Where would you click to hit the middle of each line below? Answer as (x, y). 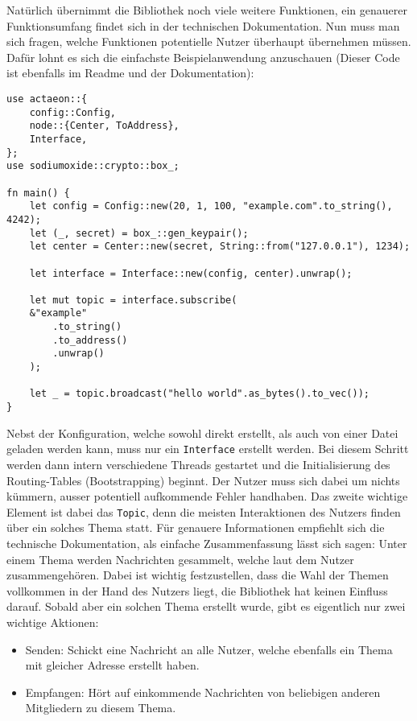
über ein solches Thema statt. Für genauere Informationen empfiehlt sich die (196, 527)
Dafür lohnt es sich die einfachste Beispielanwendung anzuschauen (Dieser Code (203, 57)
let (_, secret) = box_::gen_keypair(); (139, 233)
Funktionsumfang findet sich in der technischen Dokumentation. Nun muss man (203, 25)
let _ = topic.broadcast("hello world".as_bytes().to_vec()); (200, 394)
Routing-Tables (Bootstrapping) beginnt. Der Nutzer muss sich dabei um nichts (203, 480)
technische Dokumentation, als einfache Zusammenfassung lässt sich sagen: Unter (207, 543)
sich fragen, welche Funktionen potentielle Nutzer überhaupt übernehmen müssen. (209, 41)
